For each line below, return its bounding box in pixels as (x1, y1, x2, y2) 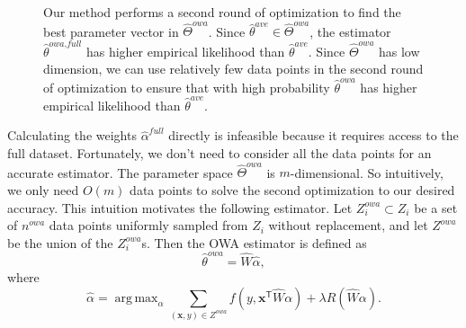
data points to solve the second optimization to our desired (130, 180, 455, 199)
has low (379, 41, 420, 60)
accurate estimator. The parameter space (7, 163, 233, 182)
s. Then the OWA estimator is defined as (141, 233, 367, 252)
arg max (114, 291, 158, 305)
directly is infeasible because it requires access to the (168, 126, 459, 145)
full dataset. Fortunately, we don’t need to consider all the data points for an (7, 144, 432, 163)
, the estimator (309, 22, 391, 40)
